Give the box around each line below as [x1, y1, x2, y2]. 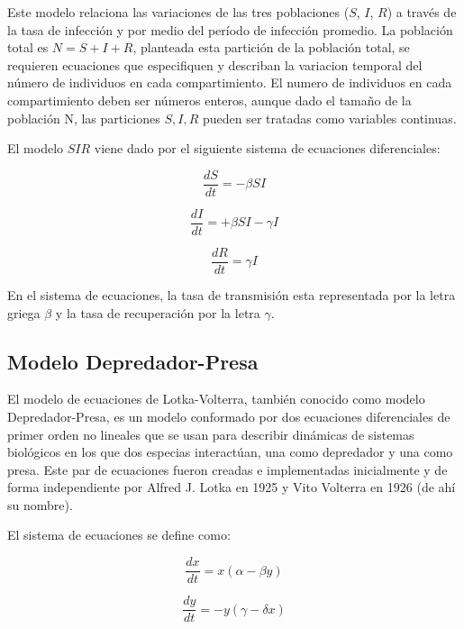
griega [7, 303, 41, 322]
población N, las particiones [7, 108, 160, 127]
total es [7, 38, 49, 57]
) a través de [387, 3, 457, 21]
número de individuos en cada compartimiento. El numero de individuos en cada [7, 73, 452, 92]
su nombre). [7, 495, 73, 514]
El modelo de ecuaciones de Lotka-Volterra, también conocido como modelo [7, 389, 425, 408]
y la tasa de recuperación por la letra [55, 303, 260, 322]
